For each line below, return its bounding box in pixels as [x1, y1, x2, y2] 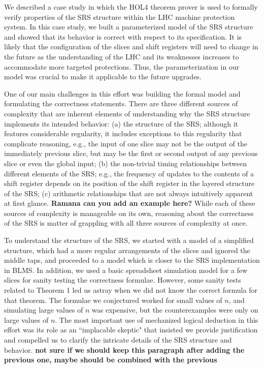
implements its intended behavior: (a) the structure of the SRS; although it [4, 118, 239, 129]
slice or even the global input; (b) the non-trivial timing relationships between [4, 158, 247, 168]
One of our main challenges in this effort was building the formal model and [4, 88, 241, 99]
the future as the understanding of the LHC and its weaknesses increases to [4, 51, 239, 62]
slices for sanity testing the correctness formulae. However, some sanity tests [4, 274, 241, 285]
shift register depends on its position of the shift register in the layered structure [4, 178, 255, 189]
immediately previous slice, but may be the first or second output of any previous [4, 148, 258, 159]
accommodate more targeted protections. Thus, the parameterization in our [4, 61, 240, 72]
